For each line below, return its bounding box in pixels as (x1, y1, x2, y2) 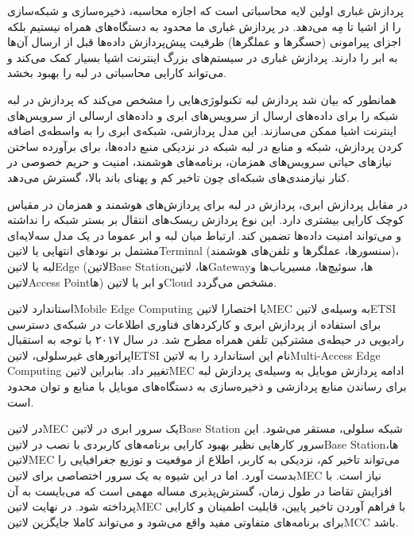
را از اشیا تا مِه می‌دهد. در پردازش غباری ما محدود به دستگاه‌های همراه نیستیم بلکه (7, 17, 401, 34)
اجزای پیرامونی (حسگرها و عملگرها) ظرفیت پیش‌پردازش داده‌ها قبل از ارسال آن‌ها (7, 33, 401, 50)
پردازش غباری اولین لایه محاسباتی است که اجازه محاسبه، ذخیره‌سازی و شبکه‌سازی (7, 2, 404, 18)
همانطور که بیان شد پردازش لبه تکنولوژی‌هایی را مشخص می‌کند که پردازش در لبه (7, 91, 397, 107)
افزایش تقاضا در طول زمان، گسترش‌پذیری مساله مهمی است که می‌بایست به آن (7, 482, 393, 499)
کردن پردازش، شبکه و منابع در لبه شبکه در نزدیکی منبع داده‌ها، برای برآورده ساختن (7, 137, 403, 154)
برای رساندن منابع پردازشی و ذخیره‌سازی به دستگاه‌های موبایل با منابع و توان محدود (7, 378, 407, 395)
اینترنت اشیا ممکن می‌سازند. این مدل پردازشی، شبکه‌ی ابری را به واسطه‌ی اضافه (7, 122, 397, 139)
